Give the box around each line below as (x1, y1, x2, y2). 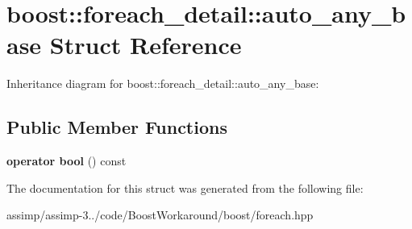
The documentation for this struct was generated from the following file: (6, 179, 364, 196)
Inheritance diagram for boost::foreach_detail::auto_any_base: (6, 75, 319, 92)
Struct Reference (49, 28, 242, 61)
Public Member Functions (6, 114, 227, 139)
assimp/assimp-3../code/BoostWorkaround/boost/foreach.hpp (6, 206, 314, 223)
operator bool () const (6, 152, 127, 169)
